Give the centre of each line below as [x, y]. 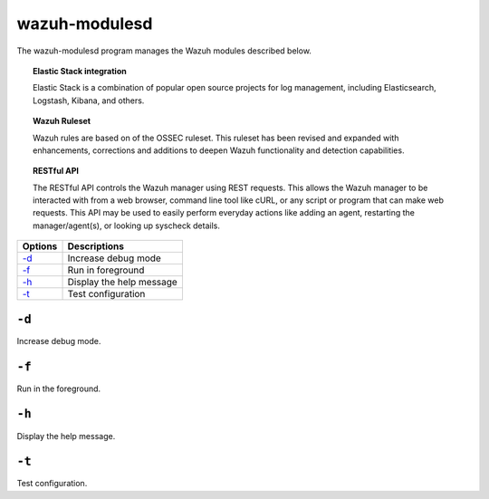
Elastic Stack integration [80, 71]
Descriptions [96, 246]
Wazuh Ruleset [62, 121]
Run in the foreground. [59, 389]
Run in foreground [106, 270]
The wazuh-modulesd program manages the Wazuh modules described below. [164, 51]
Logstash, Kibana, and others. [89, 101]
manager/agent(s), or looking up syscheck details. [127, 226]
